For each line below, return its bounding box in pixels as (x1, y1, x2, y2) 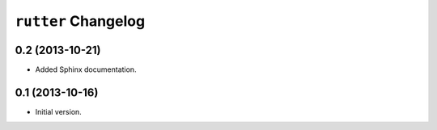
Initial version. (35, 107, 83, 116)
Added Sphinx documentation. (35, 65, 137, 74)
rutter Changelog (15, 12, 146, 30)
